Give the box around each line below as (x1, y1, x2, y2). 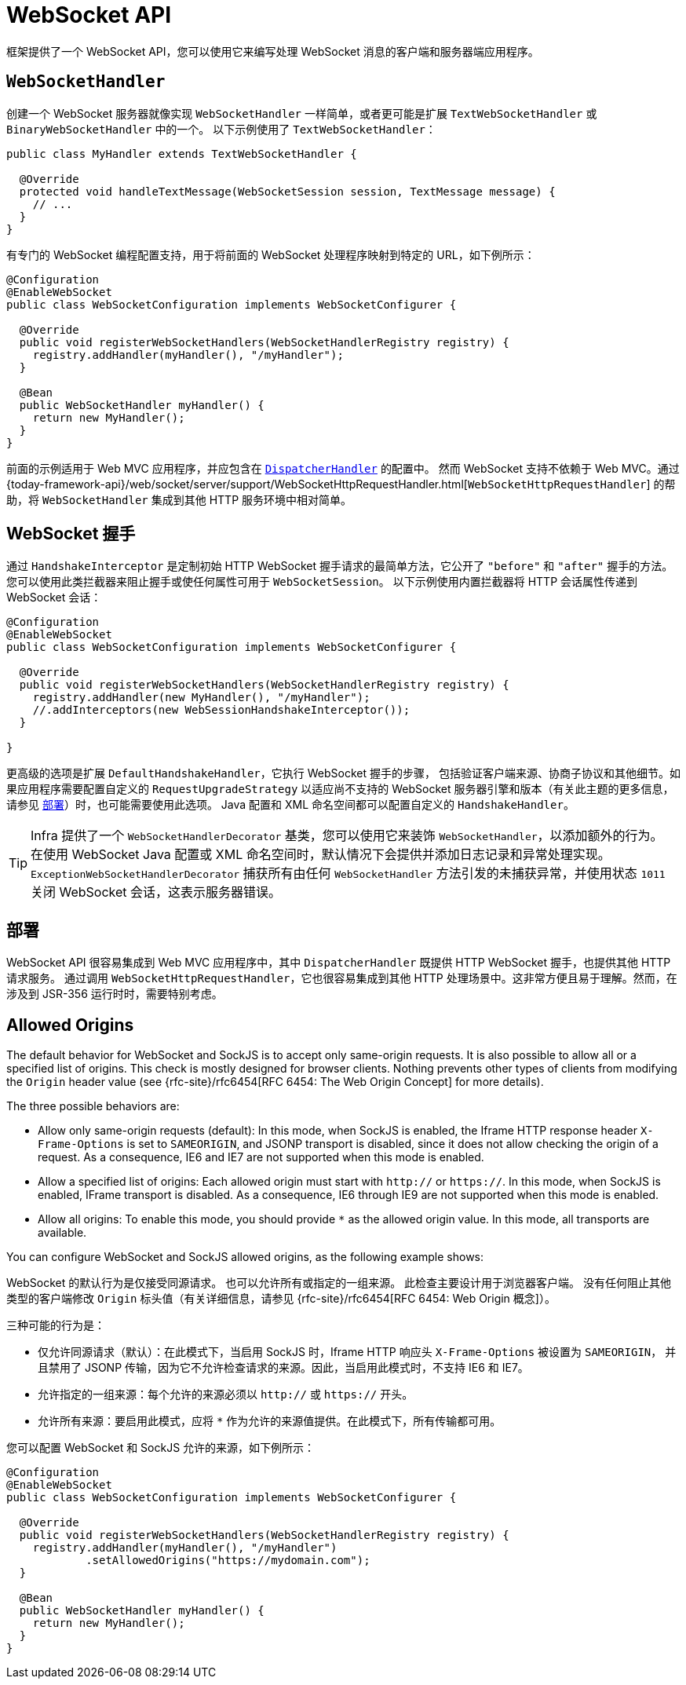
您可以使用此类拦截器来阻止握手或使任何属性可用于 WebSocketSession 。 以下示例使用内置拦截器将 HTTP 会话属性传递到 (6, 575, 638, 589)
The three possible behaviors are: (6, 1099, 180, 1113)
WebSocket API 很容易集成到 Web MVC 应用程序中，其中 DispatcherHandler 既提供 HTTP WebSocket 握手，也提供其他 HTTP (6, 956, 671, 970)
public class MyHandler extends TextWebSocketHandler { (6, 147, 357, 160)
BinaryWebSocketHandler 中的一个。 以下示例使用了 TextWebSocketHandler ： (6, 122, 436, 136)
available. (38, 1226, 87, 1240)
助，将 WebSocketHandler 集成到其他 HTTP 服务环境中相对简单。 (6, 492, 352, 506)
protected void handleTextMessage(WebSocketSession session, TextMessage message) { (19, 185, 556, 198)
